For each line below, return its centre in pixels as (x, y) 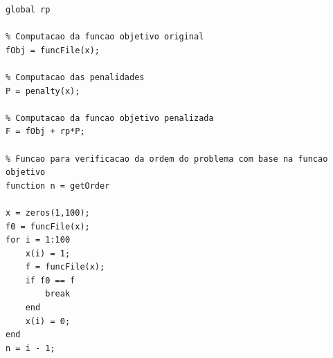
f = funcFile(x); (65, 267)
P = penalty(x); (43, 91)
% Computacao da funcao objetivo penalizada (110, 118)
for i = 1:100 (38, 240)
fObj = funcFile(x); (53, 50)
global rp (28, 10)
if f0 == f (50, 280)
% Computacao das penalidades (75, 77)
